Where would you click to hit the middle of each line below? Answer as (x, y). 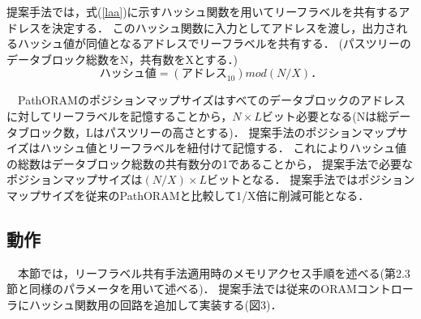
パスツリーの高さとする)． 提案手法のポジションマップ (250, 132)
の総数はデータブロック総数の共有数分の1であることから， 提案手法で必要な (210, 163)
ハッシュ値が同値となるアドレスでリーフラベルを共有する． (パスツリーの (214, 43)
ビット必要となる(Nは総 (325, 115)
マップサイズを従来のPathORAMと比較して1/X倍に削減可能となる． (188, 195)
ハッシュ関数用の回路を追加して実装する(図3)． (155, 304)
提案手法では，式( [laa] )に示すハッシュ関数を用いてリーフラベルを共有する (203, 11)
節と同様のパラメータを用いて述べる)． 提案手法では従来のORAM (182, 289)
